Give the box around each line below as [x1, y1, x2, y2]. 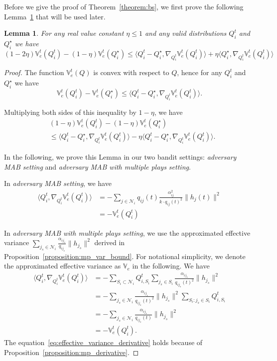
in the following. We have [132, 261, 210, 271]
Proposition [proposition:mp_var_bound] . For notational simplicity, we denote [4, 251, 246, 261]
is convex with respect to [93, 67, 169, 78]
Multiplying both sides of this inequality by [4, 106, 137, 117]
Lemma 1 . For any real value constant [4, 28, 124, 38]
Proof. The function [4, 67, 64, 78]
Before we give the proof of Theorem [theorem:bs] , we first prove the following [4, 1, 244, 11]
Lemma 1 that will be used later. [4, 11, 106, 21]
